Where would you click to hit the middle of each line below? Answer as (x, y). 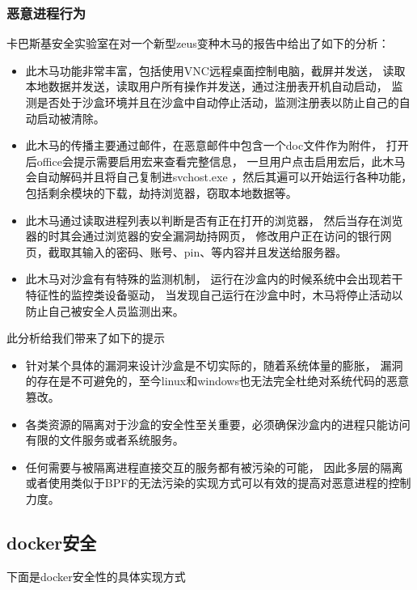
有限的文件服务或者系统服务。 (105, 440)
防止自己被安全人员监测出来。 (105, 310)
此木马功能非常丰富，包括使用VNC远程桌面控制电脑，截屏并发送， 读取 (215, 70)
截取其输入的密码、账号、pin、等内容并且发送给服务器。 (198, 251)
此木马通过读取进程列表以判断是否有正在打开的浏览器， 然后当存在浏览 (214, 220)
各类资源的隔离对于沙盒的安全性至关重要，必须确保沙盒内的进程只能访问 (218, 424)
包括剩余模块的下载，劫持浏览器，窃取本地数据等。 (161, 192)
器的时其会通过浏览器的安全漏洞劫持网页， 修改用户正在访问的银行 (203, 236)
